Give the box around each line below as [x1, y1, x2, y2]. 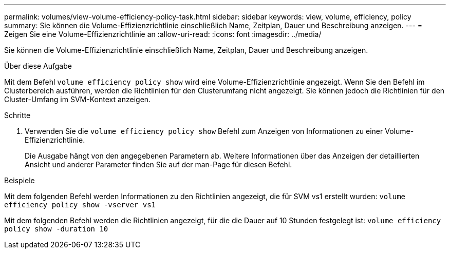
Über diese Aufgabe [4, 62, 72, 70]
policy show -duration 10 [4, 225, 108, 233]
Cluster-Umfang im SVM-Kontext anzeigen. [4, 95, 151, 104]
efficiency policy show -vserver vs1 [4, 201, 156, 209]
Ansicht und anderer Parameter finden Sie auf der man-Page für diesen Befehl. [25, 160, 292, 169]
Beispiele [4, 176, 35, 185]
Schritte [4, 111, 31, 120]
